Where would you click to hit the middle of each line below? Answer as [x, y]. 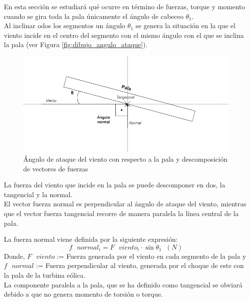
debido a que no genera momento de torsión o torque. [84, 294]
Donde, [15, 256]
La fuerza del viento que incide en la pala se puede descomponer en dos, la [115, 185]
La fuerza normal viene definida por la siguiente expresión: [91, 239]
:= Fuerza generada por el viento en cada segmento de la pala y [151, 256]
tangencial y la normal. [38, 194]
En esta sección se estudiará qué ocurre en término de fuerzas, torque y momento [125, 6]
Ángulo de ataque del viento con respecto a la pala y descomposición [125, 159]
